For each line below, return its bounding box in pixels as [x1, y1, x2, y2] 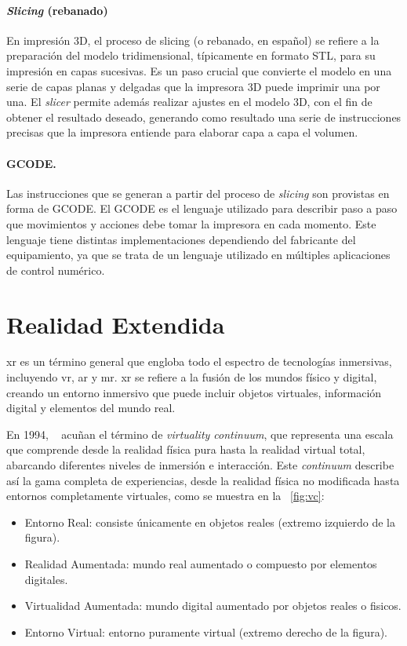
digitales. [24, 571, 68, 587]
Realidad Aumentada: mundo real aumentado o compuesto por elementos [24, 555, 377, 571]
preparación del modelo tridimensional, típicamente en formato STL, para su [6, 47, 376, 64]
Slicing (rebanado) [6, 2, 108, 18]
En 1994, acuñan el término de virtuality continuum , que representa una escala [6, 425, 394, 442]
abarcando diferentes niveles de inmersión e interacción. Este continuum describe [6, 457, 394, 473]
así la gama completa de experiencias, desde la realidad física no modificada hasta [6, 472, 400, 488]
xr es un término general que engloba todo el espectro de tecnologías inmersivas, [6, 353, 392, 370]
